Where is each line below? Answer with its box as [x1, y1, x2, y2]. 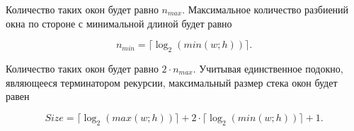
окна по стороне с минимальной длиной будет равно [6, 15, 232, 30]
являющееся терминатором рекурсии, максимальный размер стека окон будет [6, 75, 338, 89]
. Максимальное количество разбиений [182, 2, 349, 16]
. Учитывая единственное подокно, [193, 61, 343, 75]
